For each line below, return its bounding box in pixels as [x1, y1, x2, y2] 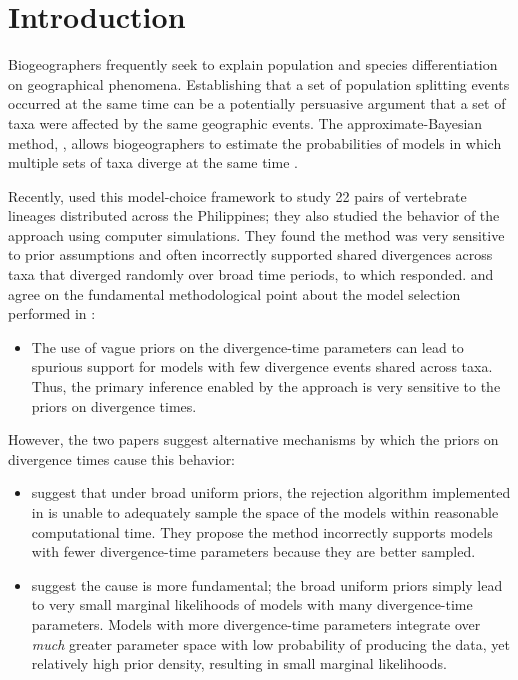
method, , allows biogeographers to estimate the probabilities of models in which [8, 132, 502, 153]
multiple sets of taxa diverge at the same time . [8, 152, 298, 173]
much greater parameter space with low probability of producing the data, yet [31, 633, 510, 654]
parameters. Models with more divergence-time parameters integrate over [31, 613, 481, 634]
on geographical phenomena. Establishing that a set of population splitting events [8, 73, 510, 94]
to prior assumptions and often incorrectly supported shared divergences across [8, 244, 493, 265]
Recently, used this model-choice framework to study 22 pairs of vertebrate [8, 185, 467, 206]
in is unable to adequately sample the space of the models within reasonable [31, 502, 499, 522]
